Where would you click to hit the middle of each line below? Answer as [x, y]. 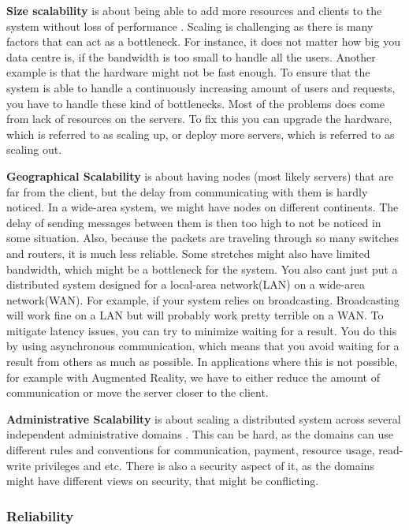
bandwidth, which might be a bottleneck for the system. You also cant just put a [202, 269]
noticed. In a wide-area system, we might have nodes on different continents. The [203, 207]
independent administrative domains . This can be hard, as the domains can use [200, 434]
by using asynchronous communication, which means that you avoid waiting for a [203, 346]
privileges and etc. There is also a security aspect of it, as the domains [204, 465]
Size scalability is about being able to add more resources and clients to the [194, 10]
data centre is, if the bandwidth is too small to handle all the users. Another [191, 56]
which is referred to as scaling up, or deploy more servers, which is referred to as [201, 134]
